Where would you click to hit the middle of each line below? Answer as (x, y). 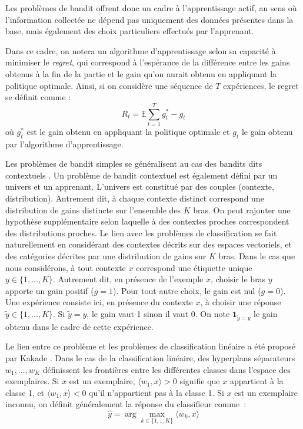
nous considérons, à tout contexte (66, 267)
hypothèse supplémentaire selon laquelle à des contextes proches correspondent (147, 221)
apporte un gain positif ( (50, 290)
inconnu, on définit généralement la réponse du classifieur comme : (126, 404)
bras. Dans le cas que (257, 256)
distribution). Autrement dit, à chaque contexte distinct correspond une (135, 198)
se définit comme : (38, 97)
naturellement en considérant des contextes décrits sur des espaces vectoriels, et (149, 244)
